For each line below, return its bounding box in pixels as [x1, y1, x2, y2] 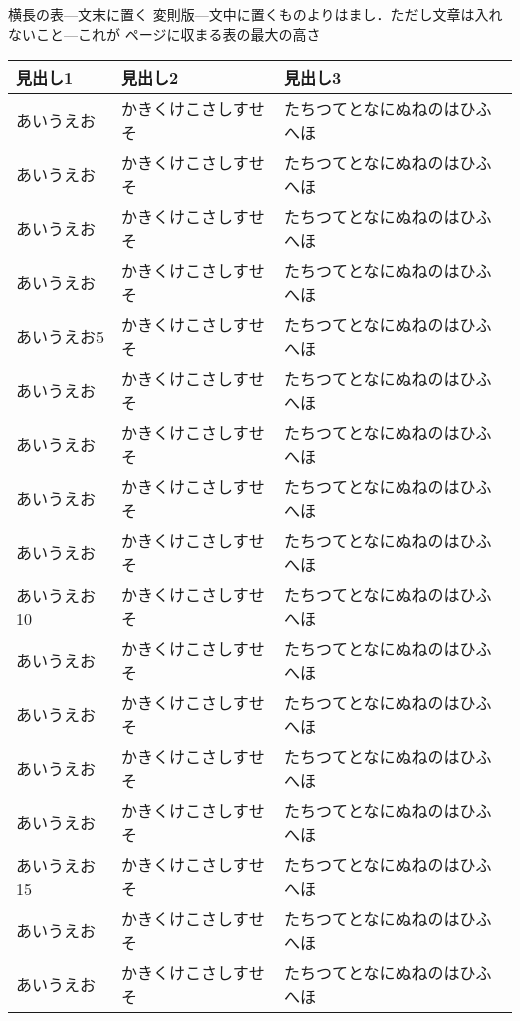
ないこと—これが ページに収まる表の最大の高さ [8, 23, 321, 44]
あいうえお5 [16, 325, 105, 349]
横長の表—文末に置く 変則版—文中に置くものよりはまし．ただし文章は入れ [8, 4, 503, 24]
